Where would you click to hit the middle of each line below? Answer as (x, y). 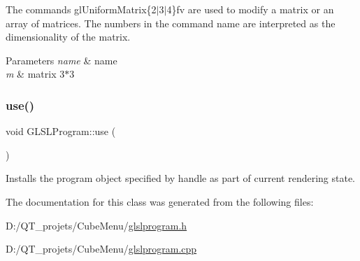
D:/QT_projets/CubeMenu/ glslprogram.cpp (101, 249)
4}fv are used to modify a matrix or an (250, 9)
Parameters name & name (62, 60)
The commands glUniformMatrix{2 (81, 9)
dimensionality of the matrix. (68, 37)
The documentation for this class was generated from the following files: (160, 201)
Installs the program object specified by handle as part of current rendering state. (181, 178)
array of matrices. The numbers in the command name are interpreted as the (171, 23)
